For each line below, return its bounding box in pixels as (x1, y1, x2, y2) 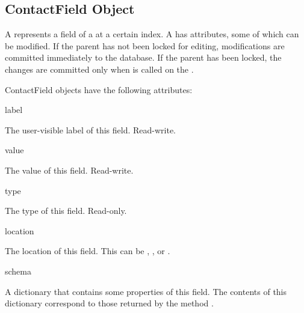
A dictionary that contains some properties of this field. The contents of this (5, 285, 287, 297)
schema (5, 264, 32, 277)
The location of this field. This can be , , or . (5, 245, 170, 257)
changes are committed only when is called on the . (5, 62, 194, 75)
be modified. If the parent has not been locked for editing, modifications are (5, 39, 285, 52)
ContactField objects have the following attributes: (5, 83, 193, 96)
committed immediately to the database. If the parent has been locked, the (5, 51, 282, 64)
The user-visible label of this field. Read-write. (5, 123, 176, 136)
